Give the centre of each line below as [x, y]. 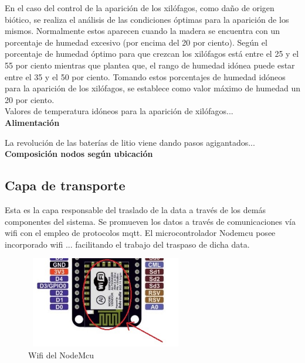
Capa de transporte [65, 185]
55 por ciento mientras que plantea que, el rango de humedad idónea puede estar [150, 65]
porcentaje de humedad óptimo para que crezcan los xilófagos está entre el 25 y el [152, 54]
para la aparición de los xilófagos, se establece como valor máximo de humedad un [152, 88]
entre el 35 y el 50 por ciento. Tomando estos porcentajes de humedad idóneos [145, 76]
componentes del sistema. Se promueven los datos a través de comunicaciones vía [150, 221]
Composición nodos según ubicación [79, 154]
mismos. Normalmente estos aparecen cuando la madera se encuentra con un [143, 31]
